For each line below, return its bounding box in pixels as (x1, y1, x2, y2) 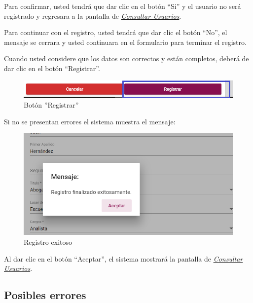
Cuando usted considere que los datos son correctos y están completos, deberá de (4, 53, 249, 64)
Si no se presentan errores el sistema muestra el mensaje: (4, 116, 176, 126)
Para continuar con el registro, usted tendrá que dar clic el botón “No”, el (4, 27, 227, 38)
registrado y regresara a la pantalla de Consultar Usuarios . (4, 10, 181, 21)
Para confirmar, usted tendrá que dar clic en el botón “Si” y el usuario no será (4, 1, 241, 11)
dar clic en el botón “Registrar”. (4, 63, 100, 73)
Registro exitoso (24, 236, 72, 247)
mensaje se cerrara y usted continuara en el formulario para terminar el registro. (4, 37, 247, 47)
